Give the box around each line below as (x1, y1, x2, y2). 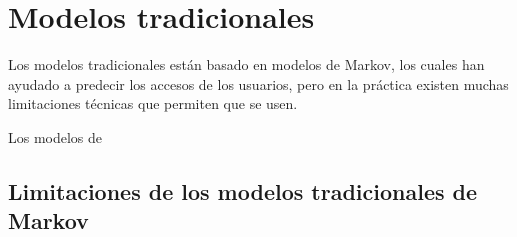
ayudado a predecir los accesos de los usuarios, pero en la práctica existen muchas (8, 73, 509, 94)
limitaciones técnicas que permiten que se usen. (8, 93, 298, 114)
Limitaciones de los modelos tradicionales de (8, 175, 478, 206)
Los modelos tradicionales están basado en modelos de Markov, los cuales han (8, 54, 485, 75)
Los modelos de (8, 126, 103, 147)
